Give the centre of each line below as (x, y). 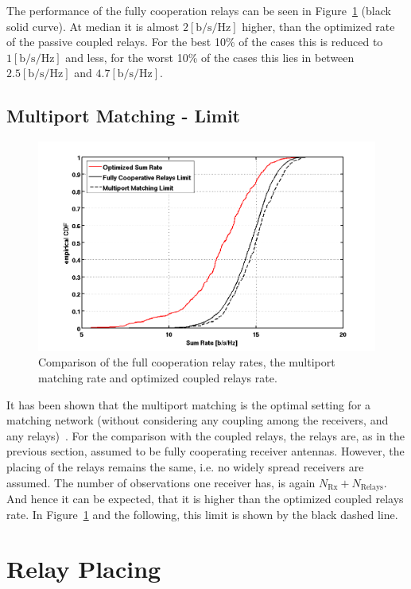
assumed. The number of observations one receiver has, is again (161, 482)
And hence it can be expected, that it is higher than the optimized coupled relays (205, 499)
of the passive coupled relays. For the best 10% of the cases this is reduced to (195, 42)
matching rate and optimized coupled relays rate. (158, 378)
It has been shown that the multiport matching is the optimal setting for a (189, 404)
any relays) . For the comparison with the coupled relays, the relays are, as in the (205, 435)
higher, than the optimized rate (318, 26)
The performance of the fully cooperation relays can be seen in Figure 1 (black (199, 10)
